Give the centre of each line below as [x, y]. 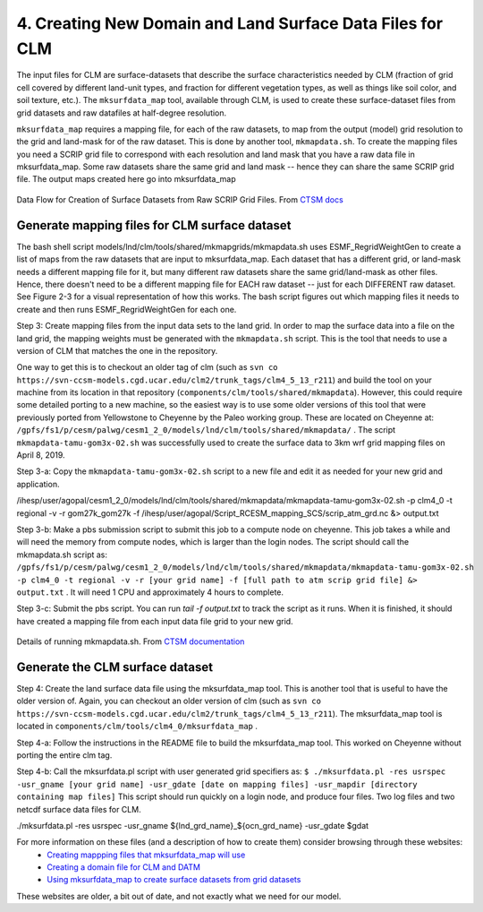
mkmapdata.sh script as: [62, 555]
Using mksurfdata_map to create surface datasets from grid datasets [174, 880]
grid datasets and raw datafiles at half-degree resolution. [122, 113]
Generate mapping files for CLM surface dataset [154, 225]
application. [38, 484]
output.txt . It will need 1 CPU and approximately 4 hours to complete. [150, 592]
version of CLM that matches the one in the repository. [117, 350]
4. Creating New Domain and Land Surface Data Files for [229, 23]
